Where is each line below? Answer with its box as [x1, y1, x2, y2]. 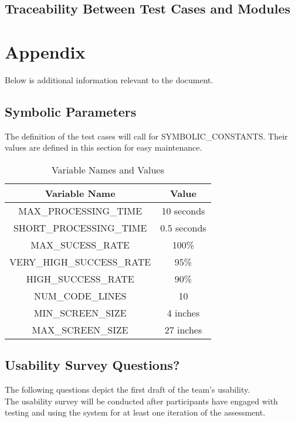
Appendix [5, 39, 86, 63]
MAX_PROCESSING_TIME [18, 203, 143, 217]
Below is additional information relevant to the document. [5, 73, 213, 86]
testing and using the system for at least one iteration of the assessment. [5, 406, 266, 418]
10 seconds [161, 203, 205, 217]
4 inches [167, 305, 200, 319]
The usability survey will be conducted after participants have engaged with [5, 394, 278, 407]
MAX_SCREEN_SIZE [32, 322, 128, 336]
